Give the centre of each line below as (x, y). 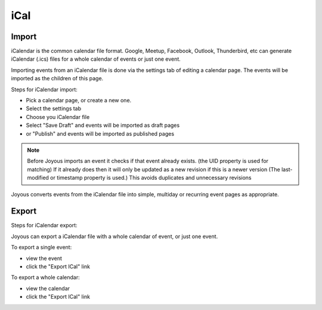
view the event (44, 258)
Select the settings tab (54, 109)
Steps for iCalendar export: (44, 226)
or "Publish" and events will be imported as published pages (100, 133)
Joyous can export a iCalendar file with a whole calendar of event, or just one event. (114, 236)
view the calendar (48, 288)
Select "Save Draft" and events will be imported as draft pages (103, 126)
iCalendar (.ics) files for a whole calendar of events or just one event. (96, 59)
